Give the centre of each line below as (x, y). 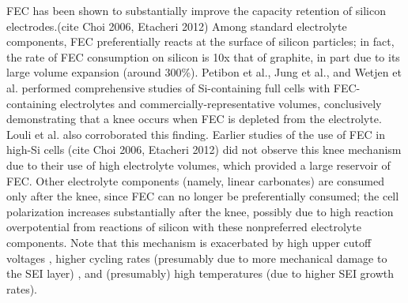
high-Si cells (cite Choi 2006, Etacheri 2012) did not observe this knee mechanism (204, 150)
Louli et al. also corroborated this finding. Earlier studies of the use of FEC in (196, 134)
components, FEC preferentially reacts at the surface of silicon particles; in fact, (200, 41)
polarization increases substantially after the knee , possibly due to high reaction (200, 211)
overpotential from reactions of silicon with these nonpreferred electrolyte (184, 227)
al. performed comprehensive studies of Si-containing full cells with (168, 87)
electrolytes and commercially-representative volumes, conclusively (221, 103)
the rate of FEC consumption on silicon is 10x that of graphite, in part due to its (203, 56)
